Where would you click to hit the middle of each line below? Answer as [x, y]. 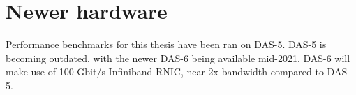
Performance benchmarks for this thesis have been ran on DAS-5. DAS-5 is [166, 44]
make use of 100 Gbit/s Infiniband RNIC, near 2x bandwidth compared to [165, 72]
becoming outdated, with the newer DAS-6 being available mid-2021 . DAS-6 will [178, 58]
